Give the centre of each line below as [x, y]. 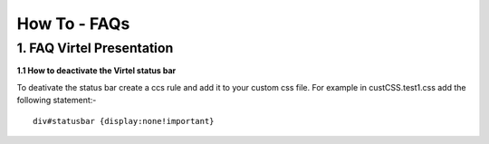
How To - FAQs [73, 24]
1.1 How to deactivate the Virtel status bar [96, 71]
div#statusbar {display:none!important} [124, 121]
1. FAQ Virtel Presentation [95, 48]
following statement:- [57, 101]
